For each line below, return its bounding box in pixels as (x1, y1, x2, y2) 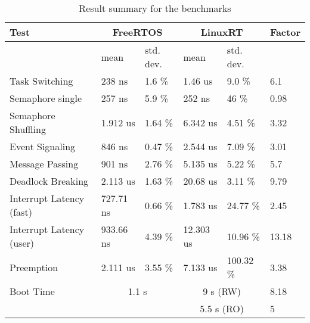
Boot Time (10, 284, 55, 298)
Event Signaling (10, 139, 76, 153)
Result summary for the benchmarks (79, 1, 231, 15)
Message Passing (10, 157, 79, 170)
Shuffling (10, 122, 46, 136)
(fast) (10, 205, 32, 219)
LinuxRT (200, 25, 243, 39)
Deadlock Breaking (10, 174, 89, 188)
